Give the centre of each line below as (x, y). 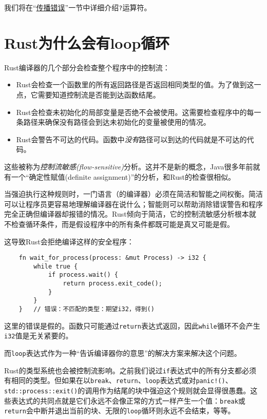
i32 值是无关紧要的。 (39, 336)
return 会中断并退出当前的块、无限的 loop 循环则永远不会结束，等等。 (120, 411)
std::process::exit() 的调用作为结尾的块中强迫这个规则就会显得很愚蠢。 (127, 390)
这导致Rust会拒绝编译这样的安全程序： (69, 241)
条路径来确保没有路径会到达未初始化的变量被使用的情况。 (113, 122)
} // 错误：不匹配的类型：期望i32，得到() (87, 309)
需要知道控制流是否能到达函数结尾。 (99, 94)
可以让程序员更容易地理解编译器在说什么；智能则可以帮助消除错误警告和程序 (133, 204)
